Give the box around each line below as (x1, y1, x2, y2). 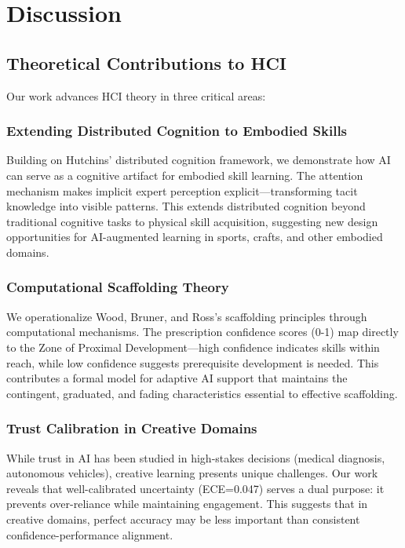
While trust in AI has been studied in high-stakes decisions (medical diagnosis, (6, 449, 385, 466)
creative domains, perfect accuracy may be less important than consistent (6, 510, 360, 527)
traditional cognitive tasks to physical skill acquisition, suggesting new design (6, 213, 378, 229)
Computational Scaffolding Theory (6, 277, 229, 297)
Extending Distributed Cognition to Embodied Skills (6, 121, 348, 141)
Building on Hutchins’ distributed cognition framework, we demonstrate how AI (6, 152, 391, 168)
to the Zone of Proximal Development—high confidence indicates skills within (6, 338, 380, 355)
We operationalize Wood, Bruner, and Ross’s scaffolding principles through (6, 308, 367, 324)
